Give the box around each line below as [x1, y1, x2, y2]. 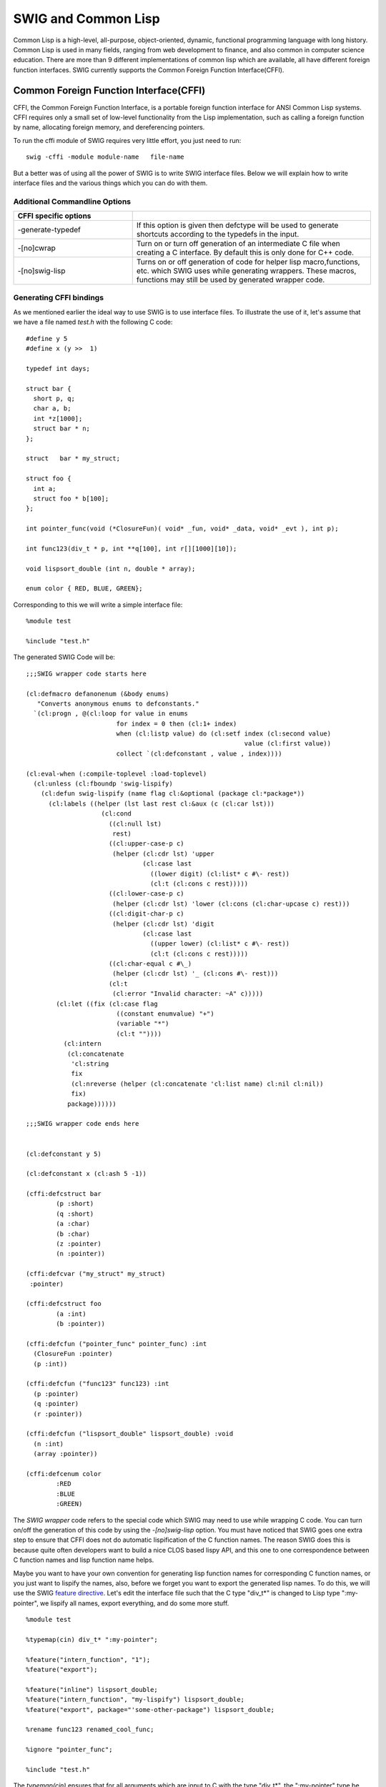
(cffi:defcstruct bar [26, 1190, 102, 1198]
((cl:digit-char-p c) [108, 910, 185, 918]
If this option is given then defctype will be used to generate [136, 220, 339, 230]
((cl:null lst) [108, 819, 162, 828]
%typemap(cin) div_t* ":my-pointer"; [26, 1635, 159, 1643]
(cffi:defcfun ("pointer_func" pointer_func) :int [26, 1340, 207, 1347]
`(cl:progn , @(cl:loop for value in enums [33, 710, 189, 718]
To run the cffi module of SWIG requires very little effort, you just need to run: [13, 136, 242, 144]
